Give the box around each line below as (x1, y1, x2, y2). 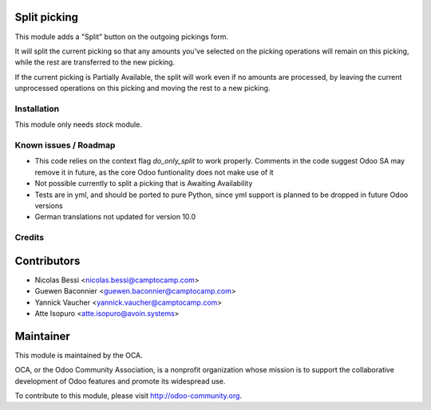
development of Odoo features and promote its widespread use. (14, 376, 226, 386)
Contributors (14, 254, 81, 267)
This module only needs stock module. (14, 120, 143, 129)
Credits (14, 232, 44, 243)
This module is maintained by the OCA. (14, 350, 143, 360)
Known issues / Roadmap (14, 140, 116, 151)
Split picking (14, 10, 79, 24)
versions (34, 200, 63, 211)
